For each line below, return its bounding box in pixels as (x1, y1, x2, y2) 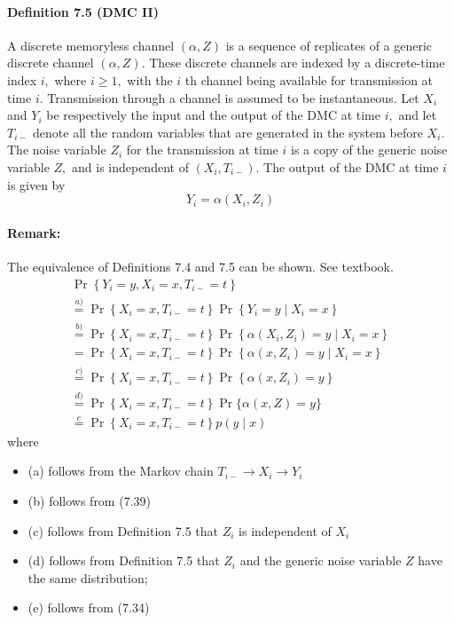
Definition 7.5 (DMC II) (7, 2, 159, 20)
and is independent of (72, 157, 189, 176)
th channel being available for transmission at (184, 70, 434, 89)
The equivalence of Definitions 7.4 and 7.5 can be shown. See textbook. (7, 256, 394, 275)
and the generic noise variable (239, 551, 402, 570)
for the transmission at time (126, 140, 278, 159)
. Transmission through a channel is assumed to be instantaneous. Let (39, 88, 419, 106)
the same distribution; (27, 568, 148, 587)
